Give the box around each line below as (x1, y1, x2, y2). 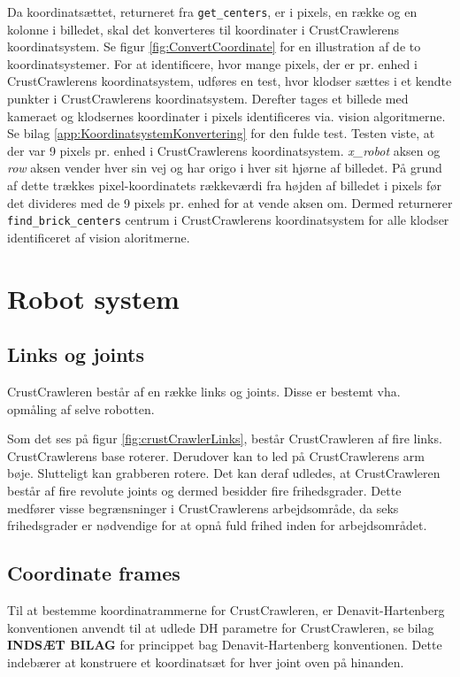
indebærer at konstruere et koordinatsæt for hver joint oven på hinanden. (7, 652, 404, 671)
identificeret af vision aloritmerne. (7, 227, 190, 246)
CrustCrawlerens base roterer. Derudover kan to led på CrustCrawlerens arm (7, 446, 425, 465)
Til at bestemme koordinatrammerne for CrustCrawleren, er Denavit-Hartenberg (7, 600, 445, 619)
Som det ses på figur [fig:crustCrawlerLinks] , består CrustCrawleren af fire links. (7, 429, 442, 448)
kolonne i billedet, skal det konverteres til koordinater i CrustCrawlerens (7, 19, 400, 38)
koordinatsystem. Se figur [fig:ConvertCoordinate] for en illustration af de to (7, 37, 421, 56)
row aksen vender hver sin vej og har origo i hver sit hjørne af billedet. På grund (7, 158, 442, 177)
